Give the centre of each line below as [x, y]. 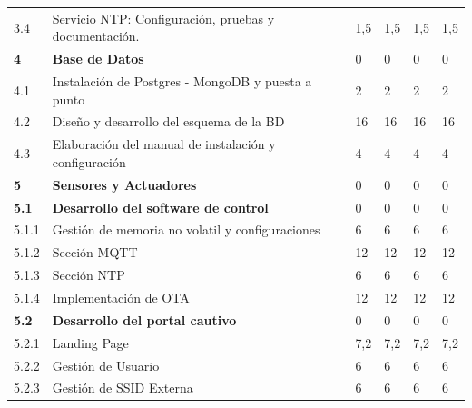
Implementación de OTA [121, 297]
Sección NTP [88, 275]
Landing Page [90, 342]
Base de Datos [98, 59]
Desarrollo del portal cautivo [144, 319]
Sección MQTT [95, 252]
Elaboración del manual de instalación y [164, 144]
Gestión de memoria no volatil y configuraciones [186, 229]
